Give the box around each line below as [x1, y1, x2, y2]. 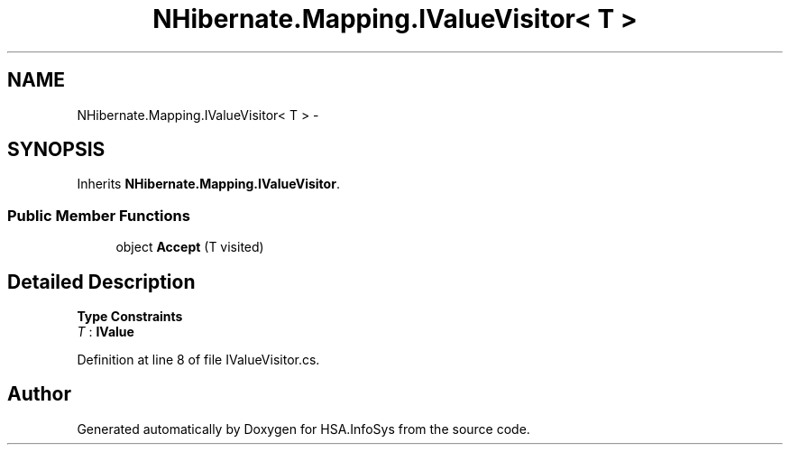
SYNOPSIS [7, 138, 106, 161]
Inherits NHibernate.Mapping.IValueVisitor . [77, 176, 340, 192]
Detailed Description [7, 270, 196, 293]
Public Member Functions [7, 206, 190, 225]
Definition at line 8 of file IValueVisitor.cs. [77, 352, 320, 368]
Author [7, 383, 71, 406]
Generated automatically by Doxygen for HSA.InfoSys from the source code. [77, 420, 530, 437]
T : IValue [77, 324, 134, 340]
